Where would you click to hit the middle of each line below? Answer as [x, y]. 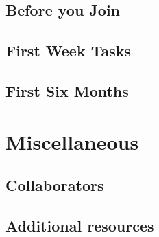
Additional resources [80, 225]
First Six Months [67, 90]
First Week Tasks [69, 50]
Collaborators [55, 185]
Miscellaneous [72, 141]
